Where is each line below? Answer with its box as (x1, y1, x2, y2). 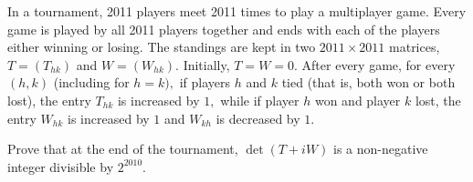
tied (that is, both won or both (281, 73, 456, 92)
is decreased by (215, 108, 300, 127)
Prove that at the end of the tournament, (7, 139, 238, 158)
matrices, (389, 37, 440, 56)
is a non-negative (333, 139, 428, 158)
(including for (53, 73, 130, 92)
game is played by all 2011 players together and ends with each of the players (7, 19, 440, 38)
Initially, (183, 55, 230, 74)
